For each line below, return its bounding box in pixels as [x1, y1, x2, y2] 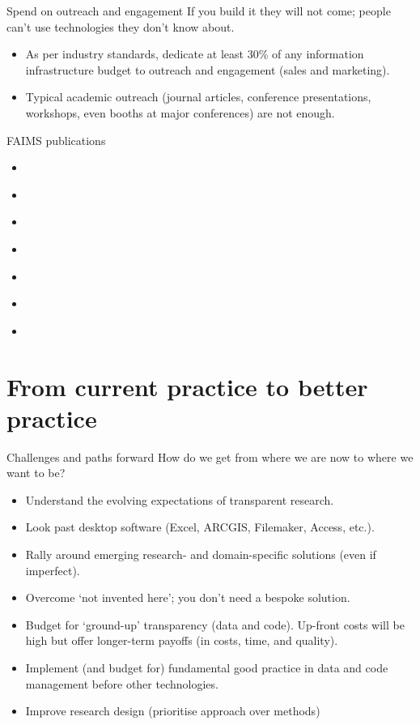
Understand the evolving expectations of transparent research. [25, 491, 334, 508]
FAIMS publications [6, 131, 106, 148]
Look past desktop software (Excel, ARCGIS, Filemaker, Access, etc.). [25, 518, 375, 535]
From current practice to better [6, 369, 368, 403]
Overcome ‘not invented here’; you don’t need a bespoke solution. [25, 589, 350, 606]
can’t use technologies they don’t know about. [6, 18, 235, 35]
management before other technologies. [25, 675, 218, 692]
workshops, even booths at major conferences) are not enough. [25, 104, 335, 121]
